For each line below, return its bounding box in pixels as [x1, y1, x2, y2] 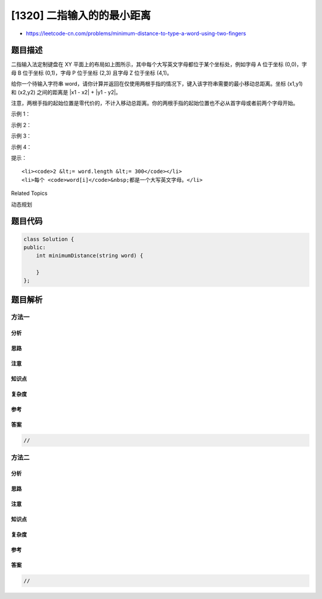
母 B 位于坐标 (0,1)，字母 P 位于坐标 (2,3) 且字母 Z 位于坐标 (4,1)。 [11, 69, 172, 76]
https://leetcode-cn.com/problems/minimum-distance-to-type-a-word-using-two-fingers [26, 30, 246, 37]
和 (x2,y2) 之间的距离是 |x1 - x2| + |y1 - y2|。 [11, 88, 122, 95]
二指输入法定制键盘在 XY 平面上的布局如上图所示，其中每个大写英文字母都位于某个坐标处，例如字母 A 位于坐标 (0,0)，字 [11, 61, 307, 68]
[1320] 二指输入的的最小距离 [11, 9, 151, 22]
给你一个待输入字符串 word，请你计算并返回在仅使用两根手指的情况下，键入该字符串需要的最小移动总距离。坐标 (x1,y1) [11, 80, 304, 88]
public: [23, 244, 46, 250]
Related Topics [11, 190, 48, 197]
